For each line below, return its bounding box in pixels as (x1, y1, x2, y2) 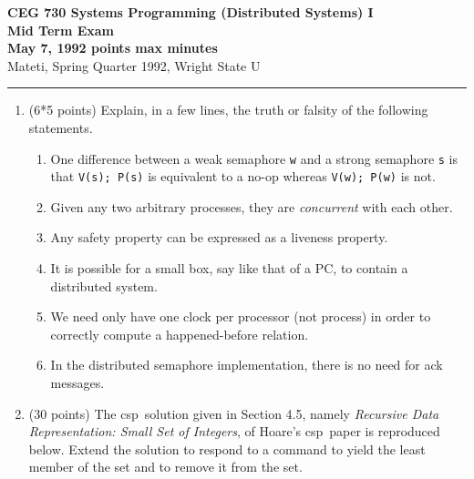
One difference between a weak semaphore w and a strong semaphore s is (50, 148, 459, 168)
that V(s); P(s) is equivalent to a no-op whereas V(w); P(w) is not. (50, 167, 436, 186)
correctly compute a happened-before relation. (50, 324, 309, 343)
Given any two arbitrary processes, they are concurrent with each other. (50, 197, 453, 216)
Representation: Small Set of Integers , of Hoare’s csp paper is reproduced (28, 422, 440, 441)
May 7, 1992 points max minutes (7, 38, 218, 57)
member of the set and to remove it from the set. (28, 457, 303, 476)
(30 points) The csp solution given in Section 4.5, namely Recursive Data (28, 403, 439, 423)
